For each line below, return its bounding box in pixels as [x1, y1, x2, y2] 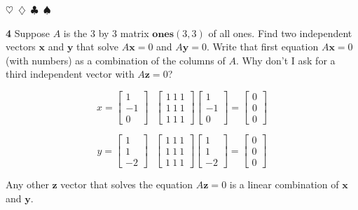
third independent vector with [6, 66, 135, 81]
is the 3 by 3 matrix [63, 25, 149, 40]
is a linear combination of [229, 177, 339, 192]
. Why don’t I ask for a [235, 52, 336, 67]
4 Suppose [6, 25, 50, 40]
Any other [6, 177, 49, 192]
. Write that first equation [206, 39, 319, 54]
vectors [6, 39, 36, 54]
